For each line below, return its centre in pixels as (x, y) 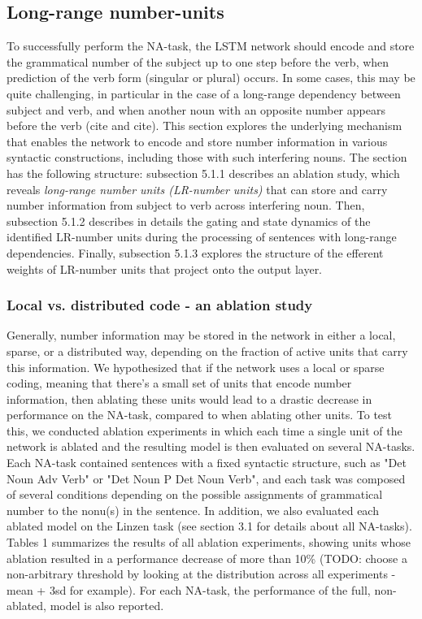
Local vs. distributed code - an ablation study (160, 305)
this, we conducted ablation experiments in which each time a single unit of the (204, 430)
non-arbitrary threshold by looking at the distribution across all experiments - (201, 574)
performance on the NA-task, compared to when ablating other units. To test (200, 415)
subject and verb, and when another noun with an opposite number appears (196, 109)
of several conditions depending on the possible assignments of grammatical (195, 494)
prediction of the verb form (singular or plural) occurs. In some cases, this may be (211, 78)
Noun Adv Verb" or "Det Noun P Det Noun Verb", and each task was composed (206, 478)
